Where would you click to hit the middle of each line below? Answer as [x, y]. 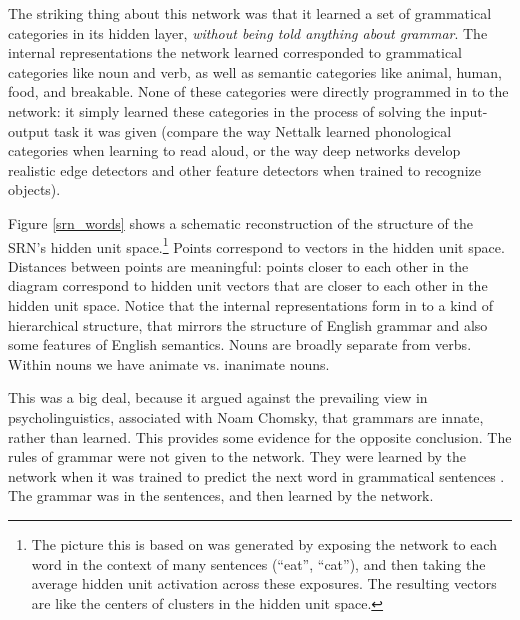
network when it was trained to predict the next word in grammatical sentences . [256, 475]
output [29, 130]
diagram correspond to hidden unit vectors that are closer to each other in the [248, 285]
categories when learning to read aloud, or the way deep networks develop [234, 150]
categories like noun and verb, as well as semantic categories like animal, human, [255, 71]
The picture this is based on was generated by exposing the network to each [264, 543]
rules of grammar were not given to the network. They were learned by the [237, 456]
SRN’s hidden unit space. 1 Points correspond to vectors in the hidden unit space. [256, 245]
